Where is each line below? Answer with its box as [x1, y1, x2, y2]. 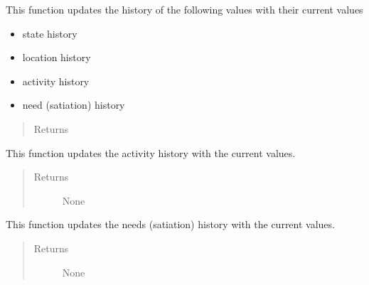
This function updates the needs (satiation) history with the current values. [6, 217, 335, 232]
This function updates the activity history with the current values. [6, 145, 296, 160]
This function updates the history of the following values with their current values [6, 2, 363, 16]
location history [22, 50, 91, 65]
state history [22, 26, 77, 41]
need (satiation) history [22, 97, 125, 112]
